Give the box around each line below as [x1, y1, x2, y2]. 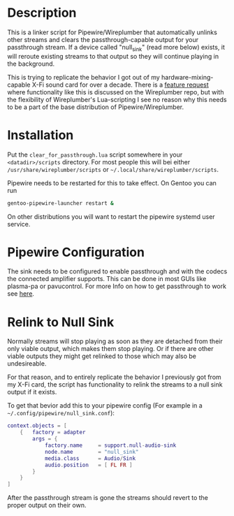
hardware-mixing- [161, 73, 214, 81]
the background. [7, 59, 55, 68]
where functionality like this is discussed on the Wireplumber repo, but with [7, 87, 224, 96]
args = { [32, 436, 58, 443]
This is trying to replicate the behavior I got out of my [7, 73, 161, 81]
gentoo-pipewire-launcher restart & [7, 199, 114, 207]
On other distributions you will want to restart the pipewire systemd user [7, 212, 215, 221]
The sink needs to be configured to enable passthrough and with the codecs [7, 267, 228, 275]
